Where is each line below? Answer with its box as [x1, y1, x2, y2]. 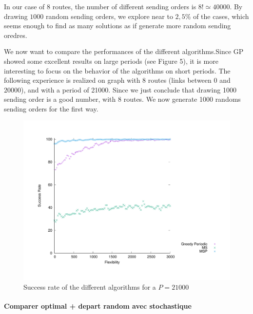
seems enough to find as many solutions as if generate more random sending [4, 20, 231, 31]
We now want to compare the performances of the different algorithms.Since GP [4, 46, 244, 56]
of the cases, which [193, 11, 249, 21]
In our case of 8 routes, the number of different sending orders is [4, 1, 196, 11]
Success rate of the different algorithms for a [23, 281, 156, 292]
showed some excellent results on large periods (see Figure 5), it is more [4, 55, 218, 66]
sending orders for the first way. [4, 103, 98, 113]
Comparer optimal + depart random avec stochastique [4, 300, 192, 311]
